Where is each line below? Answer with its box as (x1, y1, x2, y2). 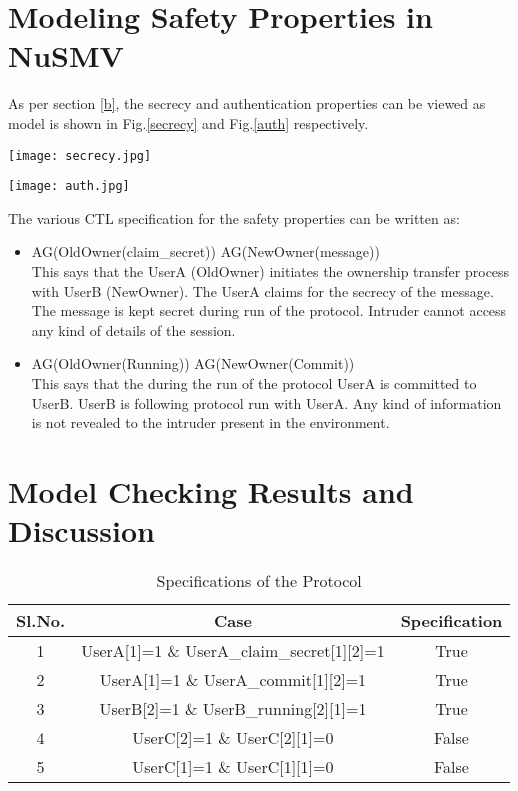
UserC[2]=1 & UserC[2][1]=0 (132, 726, 334, 750)
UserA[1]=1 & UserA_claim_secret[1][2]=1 (81, 639, 385, 663)
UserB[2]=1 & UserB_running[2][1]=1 (99, 697, 367, 721)
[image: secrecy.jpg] (8, 148, 152, 163)
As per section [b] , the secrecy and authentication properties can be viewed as (8, 93, 486, 114)
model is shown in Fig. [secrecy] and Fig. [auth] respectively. (8, 112, 369, 133)
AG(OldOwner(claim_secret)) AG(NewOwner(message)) (31, 241, 380, 262)
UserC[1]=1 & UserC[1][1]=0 (132, 755, 334, 779)
